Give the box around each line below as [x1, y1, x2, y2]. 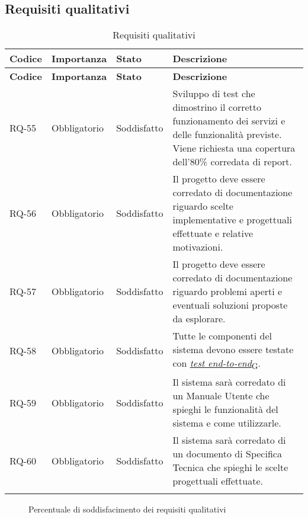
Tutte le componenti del [172, 329, 272, 343]
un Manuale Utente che [172, 389, 269, 403]
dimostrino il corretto [172, 100, 262, 114]
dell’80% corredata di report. [172, 155, 292, 169]
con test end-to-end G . [172, 356, 261, 372]
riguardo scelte [172, 199, 233, 213]
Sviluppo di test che [172, 86, 255, 101]
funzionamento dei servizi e [172, 114, 285, 128]
